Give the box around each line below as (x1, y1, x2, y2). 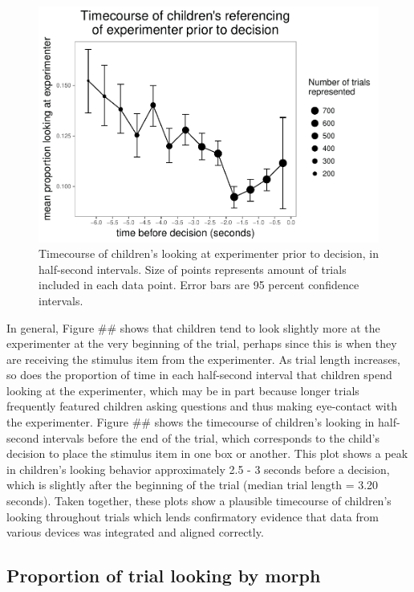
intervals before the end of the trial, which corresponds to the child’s (43, 429, 379, 446)
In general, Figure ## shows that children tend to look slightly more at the (6, 319, 380, 336)
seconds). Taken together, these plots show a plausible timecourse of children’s (6, 492, 392, 509)
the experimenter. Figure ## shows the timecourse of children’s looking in (6, 414, 375, 431)
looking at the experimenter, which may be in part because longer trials (6, 382, 359, 398)
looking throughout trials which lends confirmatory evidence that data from (6, 508, 379, 525)
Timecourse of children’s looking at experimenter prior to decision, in (39, 245, 379, 262)
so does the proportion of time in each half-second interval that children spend (6, 366, 392, 383)
